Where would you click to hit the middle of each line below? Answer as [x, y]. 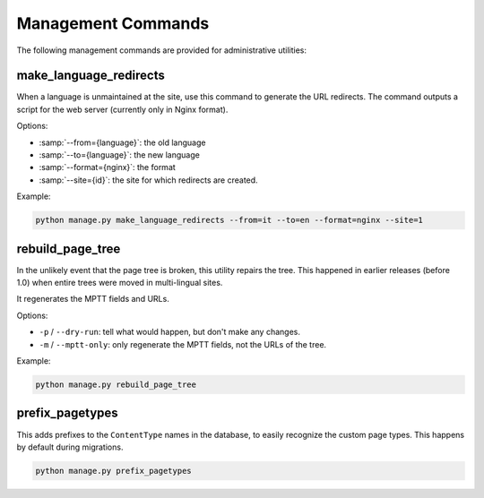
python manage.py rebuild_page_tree [116, 385]
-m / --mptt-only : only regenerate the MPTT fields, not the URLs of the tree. [183, 344]
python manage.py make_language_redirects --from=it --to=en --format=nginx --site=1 [229, 220]
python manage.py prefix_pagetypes [113, 471]
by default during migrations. [70, 447]
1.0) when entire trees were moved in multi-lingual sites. [120, 283]
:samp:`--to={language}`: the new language [120, 155]
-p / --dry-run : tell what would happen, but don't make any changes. [169, 332]
